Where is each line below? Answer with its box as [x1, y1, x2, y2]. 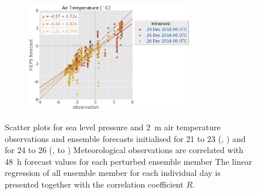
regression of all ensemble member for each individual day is [5, 167, 221, 179]
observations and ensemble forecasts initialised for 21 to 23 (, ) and [5, 132, 246, 144]
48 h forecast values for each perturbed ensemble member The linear [5, 155, 252, 167]
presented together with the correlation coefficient [5, 178, 184, 190]
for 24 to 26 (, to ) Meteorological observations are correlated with [5, 144, 244, 156]
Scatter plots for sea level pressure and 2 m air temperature [5, 120, 221, 133]
